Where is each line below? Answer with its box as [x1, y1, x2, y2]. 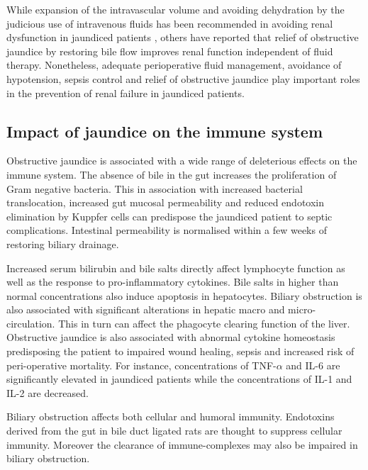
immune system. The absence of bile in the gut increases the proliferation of [6, 167, 337, 181]
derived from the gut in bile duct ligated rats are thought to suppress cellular [6, 423, 342, 438]
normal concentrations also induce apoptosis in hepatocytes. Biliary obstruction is [6, 288, 362, 303]
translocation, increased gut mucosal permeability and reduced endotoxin [6, 195, 325, 210]
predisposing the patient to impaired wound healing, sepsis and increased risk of [6, 344, 355, 359]
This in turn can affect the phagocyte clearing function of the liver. [58, 315, 350, 330]
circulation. [6, 315, 55, 330]
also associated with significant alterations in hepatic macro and [6, 302, 285, 317]
